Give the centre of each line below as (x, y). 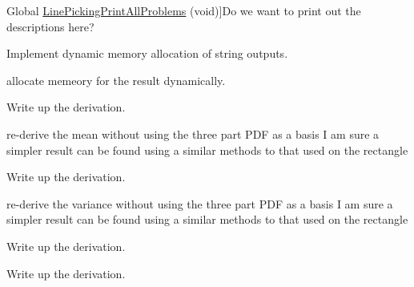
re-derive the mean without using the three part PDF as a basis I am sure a (193, 133)
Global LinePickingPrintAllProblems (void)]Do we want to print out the (184, 10)
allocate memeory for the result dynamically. (116, 80)
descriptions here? (50, 26)
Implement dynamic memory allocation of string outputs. (147, 53)
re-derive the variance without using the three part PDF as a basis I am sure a (200, 203)
